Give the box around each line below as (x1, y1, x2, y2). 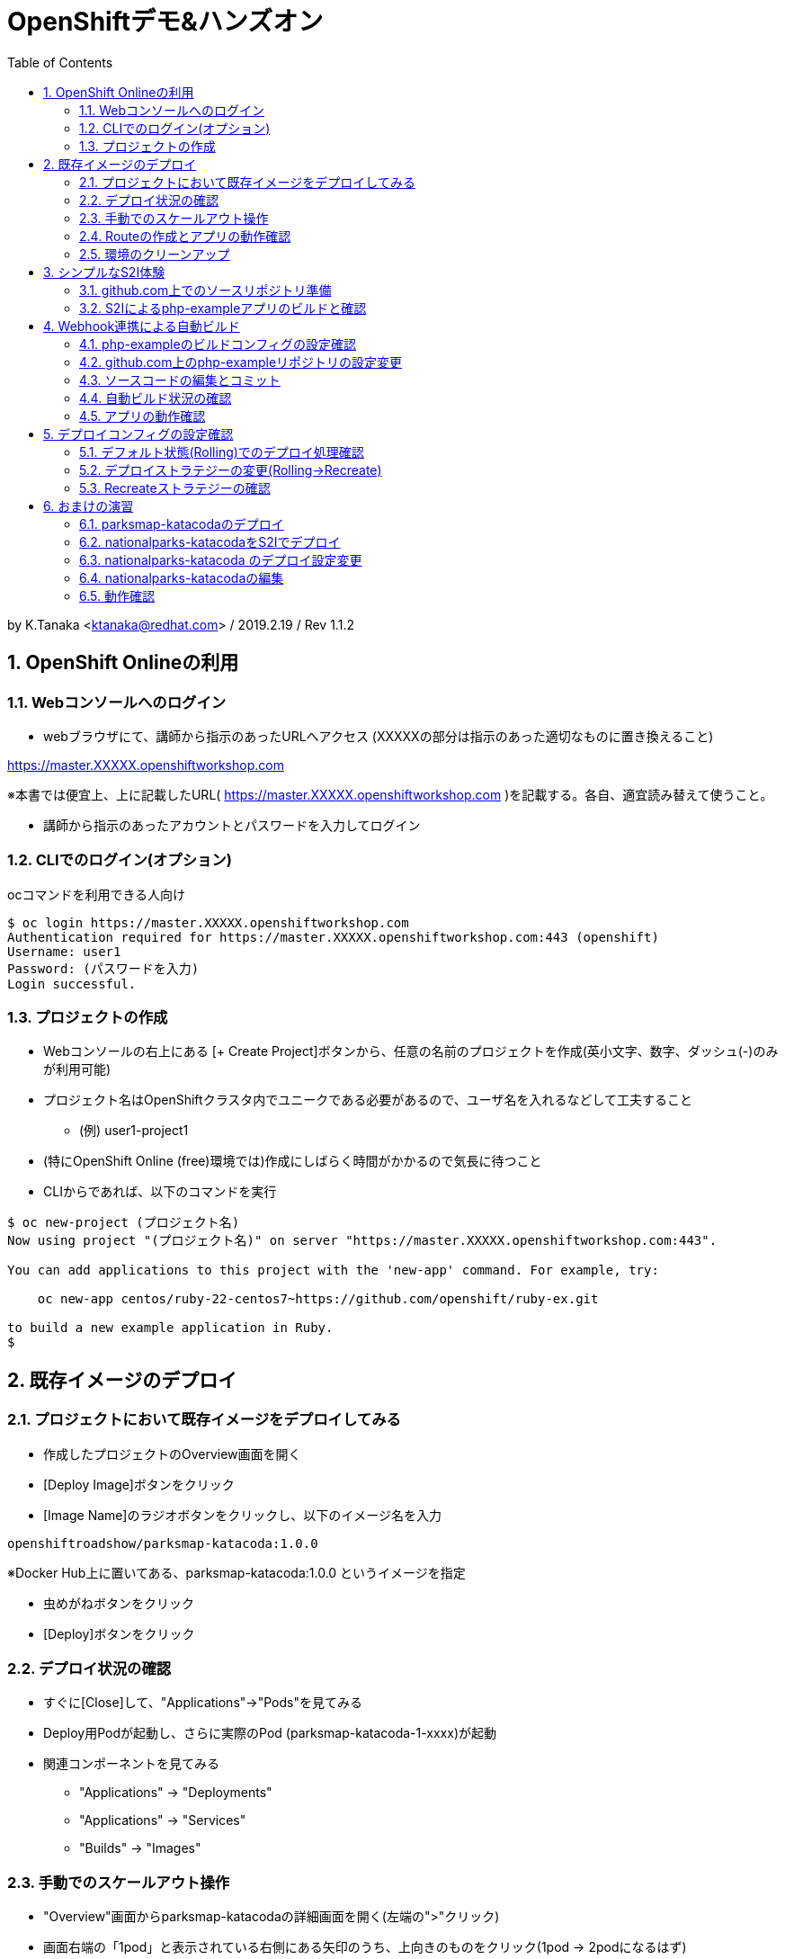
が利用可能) (43, 1061, 112, 1078)
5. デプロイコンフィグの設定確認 (43, 425, 234, 442)
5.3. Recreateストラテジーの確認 (79, 479, 271, 496)
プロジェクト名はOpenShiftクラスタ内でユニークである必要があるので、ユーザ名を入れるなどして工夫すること (43, 1092, 692, 1108)
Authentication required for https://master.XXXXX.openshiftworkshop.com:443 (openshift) (7, 929, 659, 944)
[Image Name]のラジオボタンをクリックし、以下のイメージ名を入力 (43, 1507, 442, 1523)
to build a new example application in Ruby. (7, 1320, 334, 1336)
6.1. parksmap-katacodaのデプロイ (79, 515, 284, 532)
